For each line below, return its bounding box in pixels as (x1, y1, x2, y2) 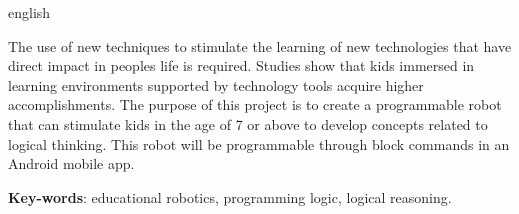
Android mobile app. (8, 153, 135, 174)
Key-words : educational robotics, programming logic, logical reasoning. (8, 186, 452, 207)
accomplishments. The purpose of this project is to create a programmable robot (8, 94, 502, 115)
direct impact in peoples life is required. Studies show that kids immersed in (8, 55, 475, 76)
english (8, 2, 51, 22)
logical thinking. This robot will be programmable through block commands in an (8, 133, 510, 154)
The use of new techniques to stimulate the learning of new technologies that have (8, 35, 512, 56)
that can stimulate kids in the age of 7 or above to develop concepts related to (8, 113, 488, 134)
